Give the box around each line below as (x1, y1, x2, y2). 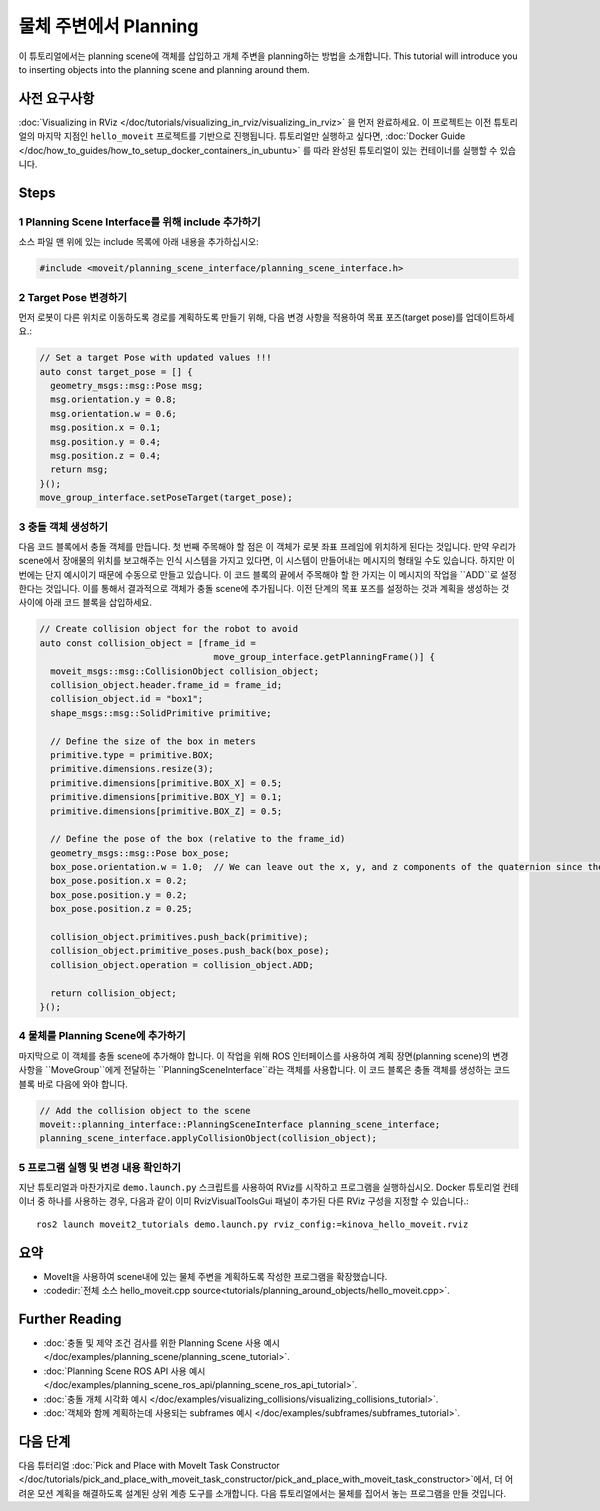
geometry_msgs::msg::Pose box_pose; (50, 847, 230, 859)
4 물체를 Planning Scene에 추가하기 (18, 1029, 186, 1043)
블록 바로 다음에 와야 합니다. (18, 1078, 129, 1090)
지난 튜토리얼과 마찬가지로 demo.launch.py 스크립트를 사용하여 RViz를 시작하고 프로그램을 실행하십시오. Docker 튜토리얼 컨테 (18, 1181, 519, 1194)
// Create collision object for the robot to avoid (39, 623, 299, 635)
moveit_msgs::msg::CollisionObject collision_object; (50, 665, 320, 677)
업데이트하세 (465, 311, 515, 323)
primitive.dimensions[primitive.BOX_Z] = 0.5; (50, 805, 283, 817)
